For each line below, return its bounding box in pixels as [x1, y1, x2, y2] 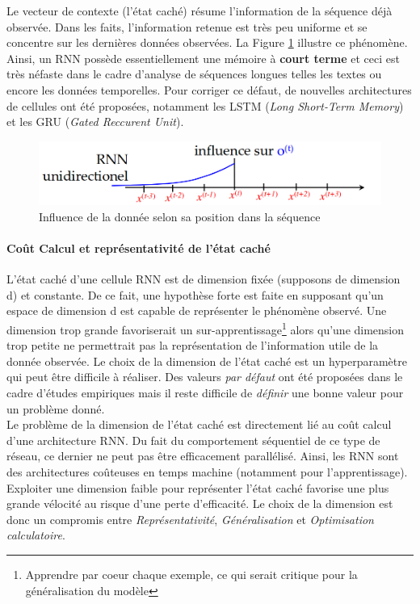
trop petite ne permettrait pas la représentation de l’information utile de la [6, 337, 379, 354]
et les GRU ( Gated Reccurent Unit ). [6, 113, 184, 130]
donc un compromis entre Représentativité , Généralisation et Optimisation [6, 510, 374, 527]
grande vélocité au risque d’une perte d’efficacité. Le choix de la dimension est [6, 495, 393, 512]
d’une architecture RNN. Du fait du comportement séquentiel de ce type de [6, 431, 380, 448]
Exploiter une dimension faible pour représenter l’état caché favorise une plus [6, 479, 389, 496]
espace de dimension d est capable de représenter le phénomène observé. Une [6, 302, 387, 319]
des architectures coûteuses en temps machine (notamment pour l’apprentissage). [6, 463, 408, 480]
